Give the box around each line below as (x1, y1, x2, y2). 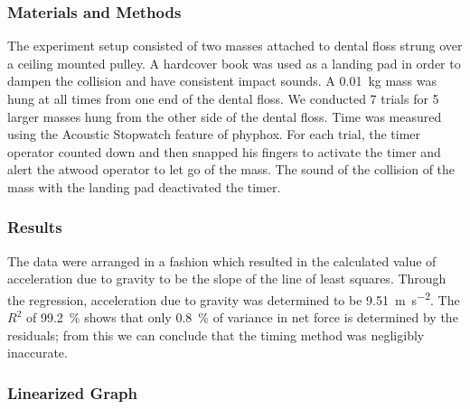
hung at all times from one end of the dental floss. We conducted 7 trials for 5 (7, 89, 439, 107)
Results (7, 216, 62, 238)
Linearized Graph (7, 381, 138, 404)
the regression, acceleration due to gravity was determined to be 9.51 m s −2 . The (7, 287, 460, 309)
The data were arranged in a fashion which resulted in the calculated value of (7, 251, 437, 270)
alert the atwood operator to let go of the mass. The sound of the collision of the (7, 160, 456, 179)
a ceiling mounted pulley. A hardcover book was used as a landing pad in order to (7, 53, 461, 72)
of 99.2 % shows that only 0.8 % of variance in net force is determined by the (25, 308, 458, 327)
